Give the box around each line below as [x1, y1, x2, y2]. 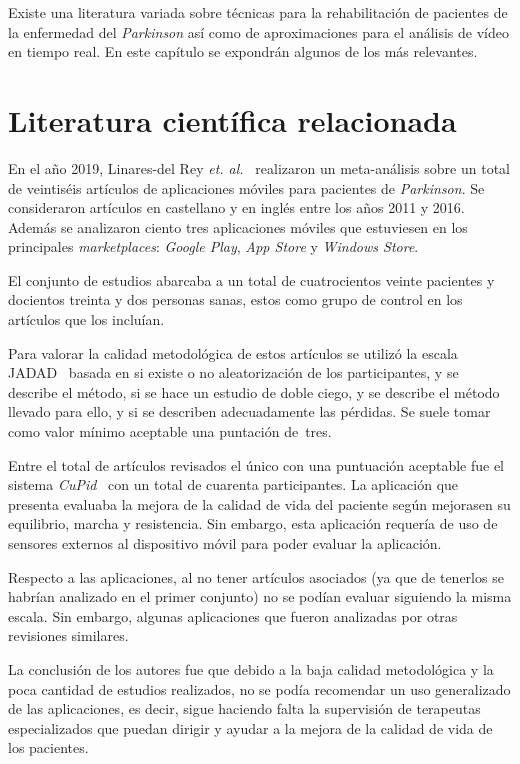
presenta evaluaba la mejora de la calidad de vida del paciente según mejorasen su [8, 493, 511, 514]
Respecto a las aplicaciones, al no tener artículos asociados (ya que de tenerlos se [8, 566, 504, 587]
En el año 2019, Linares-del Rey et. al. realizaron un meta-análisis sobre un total [8, 157, 510, 178]
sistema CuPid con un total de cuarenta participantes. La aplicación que [8, 474, 459, 495]
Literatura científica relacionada [8, 99, 457, 140]
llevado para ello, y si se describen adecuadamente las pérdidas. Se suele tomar [8, 401, 491, 422]
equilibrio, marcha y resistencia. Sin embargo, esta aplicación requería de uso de [8, 513, 498, 534]
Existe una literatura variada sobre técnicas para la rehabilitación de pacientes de [8, 2, 508, 22]
